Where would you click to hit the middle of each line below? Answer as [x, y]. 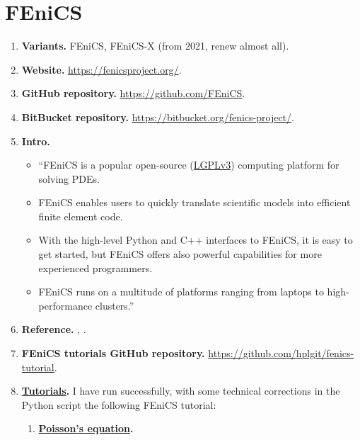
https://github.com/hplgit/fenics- [281, 353]
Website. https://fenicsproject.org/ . [101, 69]
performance [65, 305]
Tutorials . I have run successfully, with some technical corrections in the [181, 391]
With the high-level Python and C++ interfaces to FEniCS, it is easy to [196, 240]
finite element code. [81, 216]
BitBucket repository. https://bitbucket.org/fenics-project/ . [158, 117]
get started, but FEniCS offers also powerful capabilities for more [180, 254]
